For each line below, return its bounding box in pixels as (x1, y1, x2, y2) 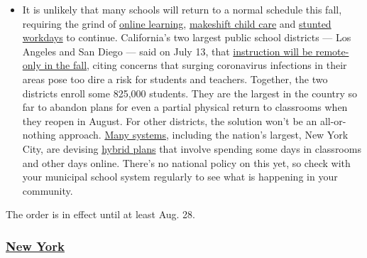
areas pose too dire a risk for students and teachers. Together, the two (22, 71, 328, 86)
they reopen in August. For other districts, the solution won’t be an (22, 113, 317, 128)
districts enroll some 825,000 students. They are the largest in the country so (22, 85, 358, 100)
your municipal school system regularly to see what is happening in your (22, 169, 338, 184)
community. (22, 183, 73, 198)
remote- (315, 43, 349, 58)
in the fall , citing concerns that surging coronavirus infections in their (44, 58, 347, 72)
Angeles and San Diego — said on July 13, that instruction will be (22, 43, 313, 58)
